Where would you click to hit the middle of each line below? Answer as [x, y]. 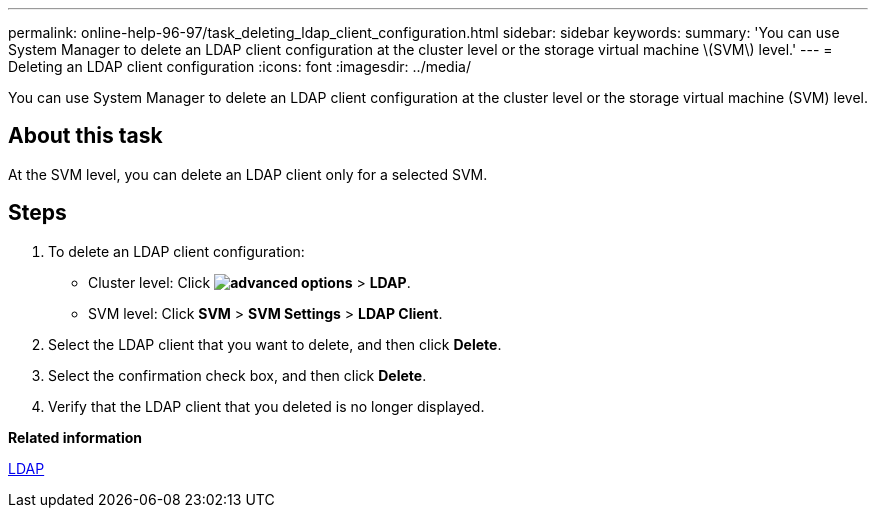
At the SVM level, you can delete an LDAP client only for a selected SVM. [248, 174]
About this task [85, 136]
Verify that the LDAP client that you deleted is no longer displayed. [266, 406]
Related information [75, 437]
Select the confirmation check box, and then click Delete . [237, 375]
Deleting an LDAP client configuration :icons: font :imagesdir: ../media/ [239, 66]
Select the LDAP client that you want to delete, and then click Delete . [275, 344]
